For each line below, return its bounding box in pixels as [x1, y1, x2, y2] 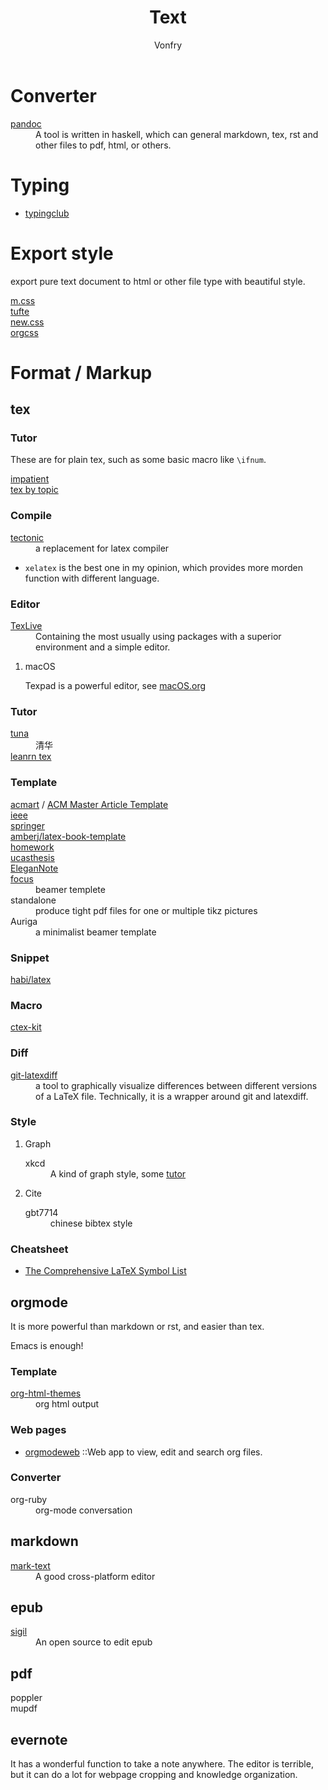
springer [10, 819, 46, 831]
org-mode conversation [35, 1504, 133, 1516]
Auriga [10, 915, 38, 927]
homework [10, 841, 55, 853]
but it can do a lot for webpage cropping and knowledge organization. [10, 1769, 298, 1781]
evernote [10, 1731, 68, 1748]
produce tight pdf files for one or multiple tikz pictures [35, 904, 258, 916]
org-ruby [10, 1493, 48, 1505]
